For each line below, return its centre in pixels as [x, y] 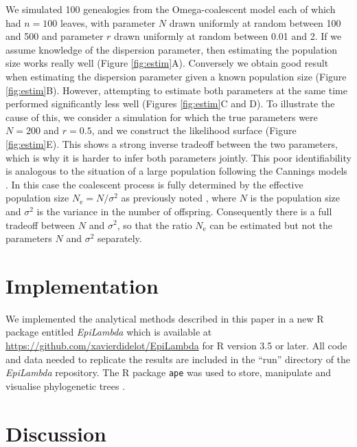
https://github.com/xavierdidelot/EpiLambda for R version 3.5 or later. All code [176, 345]
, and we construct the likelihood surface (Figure [194, 130]
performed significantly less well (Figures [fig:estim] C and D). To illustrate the [170, 103]
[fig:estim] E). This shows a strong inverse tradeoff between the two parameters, [172, 143]
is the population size [295, 198]
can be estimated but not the [271, 225]
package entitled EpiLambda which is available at [109, 332]
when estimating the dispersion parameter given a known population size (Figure [176, 76]
